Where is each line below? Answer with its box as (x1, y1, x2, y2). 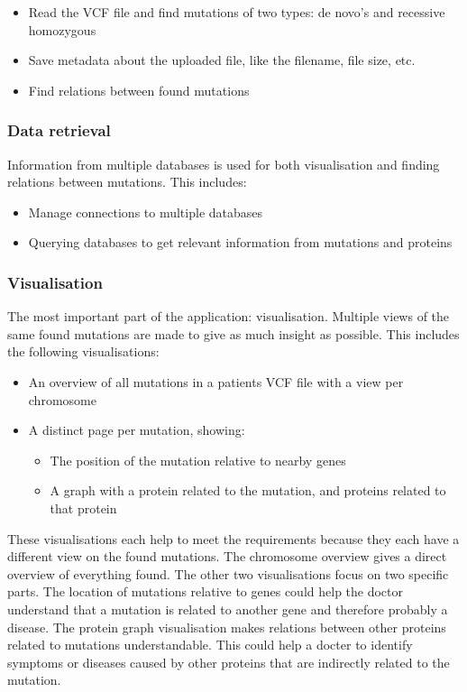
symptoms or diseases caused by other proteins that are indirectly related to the (7, 652, 450, 671)
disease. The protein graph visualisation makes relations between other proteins (7, 617, 446, 636)
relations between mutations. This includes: (7, 172, 247, 191)
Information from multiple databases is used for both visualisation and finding (7, 154, 440, 173)
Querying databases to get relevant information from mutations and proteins (28, 233, 453, 252)
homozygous (28, 20, 96, 39)
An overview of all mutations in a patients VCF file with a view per (28, 372, 404, 391)
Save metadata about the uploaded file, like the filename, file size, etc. (28, 51, 416, 69)
